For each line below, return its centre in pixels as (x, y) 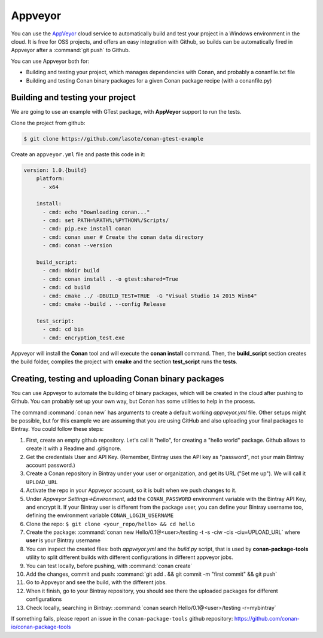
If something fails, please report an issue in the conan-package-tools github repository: (122, 619)
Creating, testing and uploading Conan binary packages (118, 379)
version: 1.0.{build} (55, 170)
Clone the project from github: (48, 123)
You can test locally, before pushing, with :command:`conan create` (109, 566)
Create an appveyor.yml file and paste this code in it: (78, 154)
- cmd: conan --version (77, 246)
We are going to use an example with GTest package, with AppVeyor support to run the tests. (126, 112)
